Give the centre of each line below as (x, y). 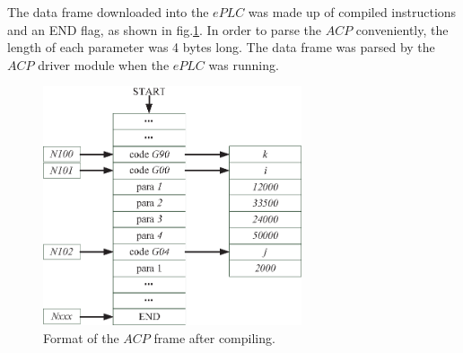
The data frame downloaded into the (108, 12)
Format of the (81, 337)
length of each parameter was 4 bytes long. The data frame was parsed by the (221, 47)
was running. (244, 64)
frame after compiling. (214, 337)
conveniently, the (402, 29)
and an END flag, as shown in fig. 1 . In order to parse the (164, 29)
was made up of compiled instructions (352, 12)
